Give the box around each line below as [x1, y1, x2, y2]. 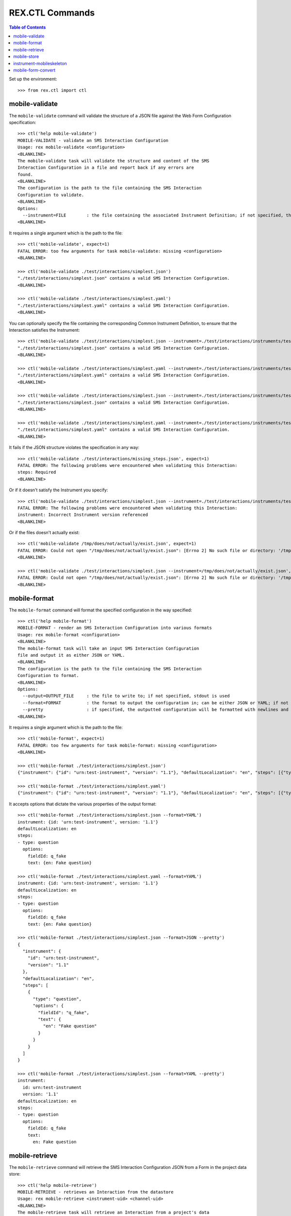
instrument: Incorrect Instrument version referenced [17, 512, 148, 518]
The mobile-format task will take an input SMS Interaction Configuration [17, 645, 199, 651]
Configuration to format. [17, 673, 80, 679]
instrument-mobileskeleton [13, 60, 67, 66]
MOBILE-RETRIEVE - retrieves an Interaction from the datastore [17, 1189, 174, 1195]
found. [17, 172, 33, 177]
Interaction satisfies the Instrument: [9, 327, 80, 333]
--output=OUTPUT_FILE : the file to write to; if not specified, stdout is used [22, 693, 230, 699]
